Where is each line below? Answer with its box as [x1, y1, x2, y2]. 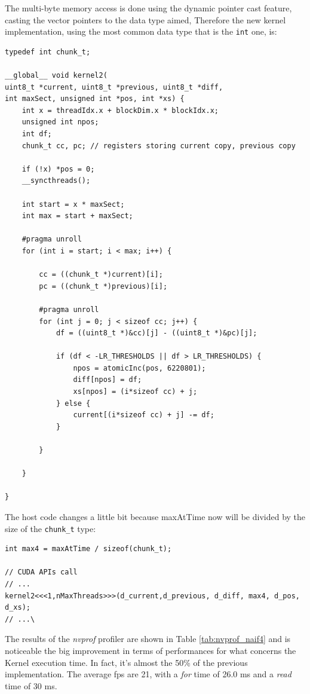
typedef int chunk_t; [5, 47, 91, 56]
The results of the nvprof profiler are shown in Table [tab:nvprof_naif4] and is [5, 632, 291, 645]
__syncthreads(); [22, 176, 91, 185]
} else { [56, 399, 91, 408]
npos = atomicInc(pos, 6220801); [73, 363, 206, 372]
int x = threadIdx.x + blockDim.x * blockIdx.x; [22, 106, 219, 115]
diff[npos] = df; [73, 375, 142, 384]
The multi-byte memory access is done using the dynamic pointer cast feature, [5, 2, 292, 14]
